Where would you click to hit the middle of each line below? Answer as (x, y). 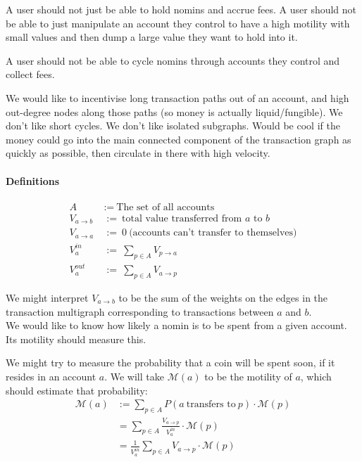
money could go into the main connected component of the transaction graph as (179, 139)
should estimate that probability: (77, 390)
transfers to (211, 405)
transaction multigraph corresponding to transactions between (140, 311)
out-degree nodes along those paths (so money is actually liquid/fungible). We (174, 111)
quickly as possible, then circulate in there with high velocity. (138, 153)
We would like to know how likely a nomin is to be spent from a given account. (176, 325)
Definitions (33, 180)
